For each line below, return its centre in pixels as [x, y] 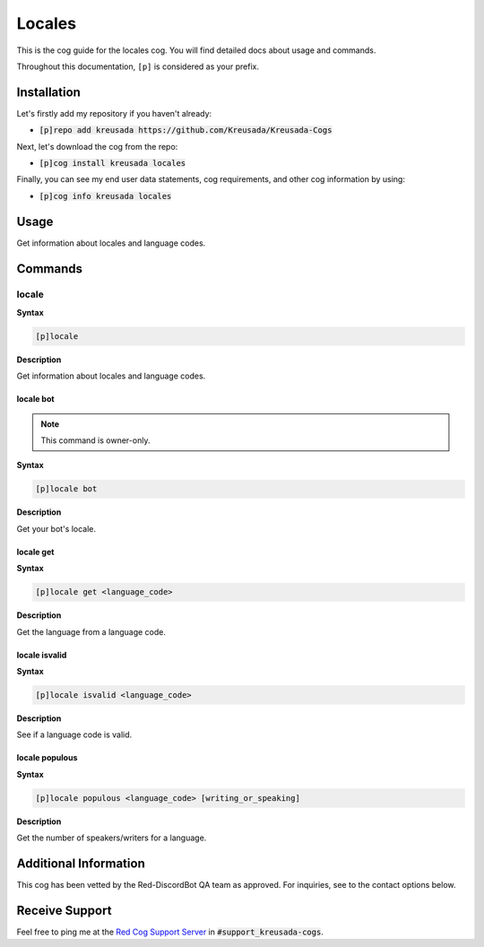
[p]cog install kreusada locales [112, 163]
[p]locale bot [66, 489]
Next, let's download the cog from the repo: [97, 146]
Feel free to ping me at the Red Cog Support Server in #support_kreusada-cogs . [170, 932]
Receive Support [64, 910]
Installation [48, 92]
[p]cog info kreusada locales [105, 196]
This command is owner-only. [95, 440]
